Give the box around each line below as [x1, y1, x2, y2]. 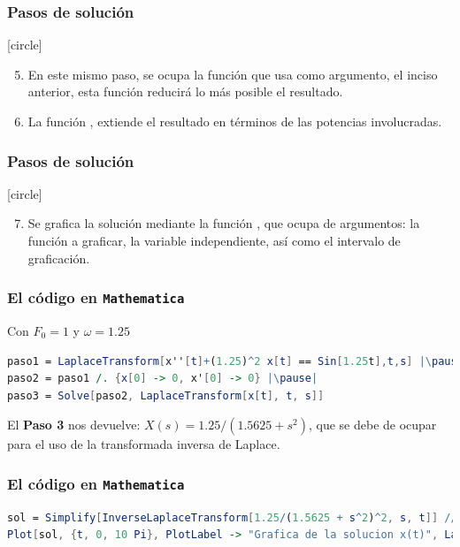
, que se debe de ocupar [308, 415, 437, 434]
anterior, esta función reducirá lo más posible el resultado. [27, 82, 343, 101]
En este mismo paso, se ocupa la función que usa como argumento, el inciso [27, 65, 438, 83]
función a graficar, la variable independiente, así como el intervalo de [27, 232, 401, 249]
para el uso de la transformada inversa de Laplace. [7, 435, 280, 453]
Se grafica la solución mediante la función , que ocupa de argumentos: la [27, 214, 420, 232]
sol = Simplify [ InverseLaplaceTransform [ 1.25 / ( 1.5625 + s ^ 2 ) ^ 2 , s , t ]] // [7, 511, 457, 524]
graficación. [27, 248, 90, 267]
